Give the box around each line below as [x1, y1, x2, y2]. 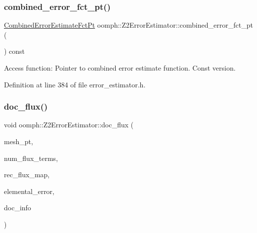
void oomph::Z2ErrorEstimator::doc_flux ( [4, 119, 134, 130]
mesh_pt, [4, 136, 33, 146]
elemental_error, [4, 186, 55, 196]
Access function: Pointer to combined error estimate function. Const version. [4, 63, 236, 73]
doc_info [4, 202, 31, 213]
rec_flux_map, [4, 169, 50, 180]
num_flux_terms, [4, 153, 58, 163]
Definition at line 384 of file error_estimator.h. [4, 79, 146, 89]
